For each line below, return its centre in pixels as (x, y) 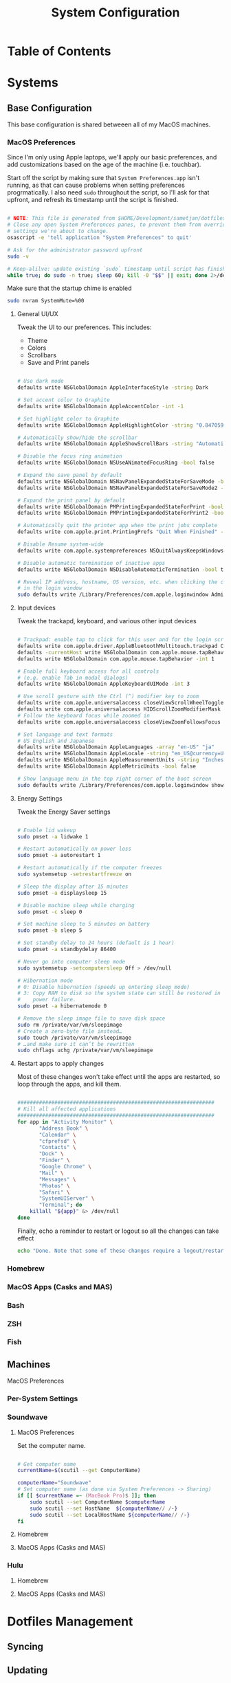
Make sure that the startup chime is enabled (69, 288)
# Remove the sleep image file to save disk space (91, 1018)
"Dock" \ (51, 1154)
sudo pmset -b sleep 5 (49, 930)
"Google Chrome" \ (65, 1167)
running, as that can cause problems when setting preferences (96, 185)
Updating (27, 1670)
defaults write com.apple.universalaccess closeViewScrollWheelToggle (120, 703)
